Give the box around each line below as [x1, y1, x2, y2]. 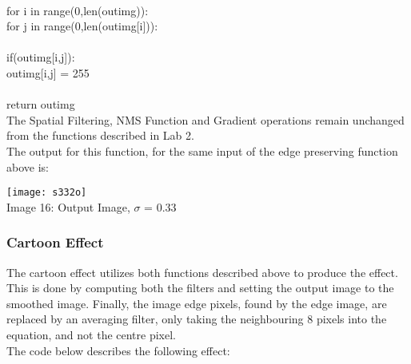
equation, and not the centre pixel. [6, 326, 177, 342]
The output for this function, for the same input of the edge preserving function [6, 142, 398, 159]
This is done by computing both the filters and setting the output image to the [6, 279, 394, 296]
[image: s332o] [6, 187, 87, 199]
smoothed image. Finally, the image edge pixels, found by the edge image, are [6, 295, 387, 311]
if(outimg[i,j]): [6, 49, 75, 65]
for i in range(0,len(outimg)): [6, 2, 149, 18]
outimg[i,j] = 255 [6, 64, 90, 81]
